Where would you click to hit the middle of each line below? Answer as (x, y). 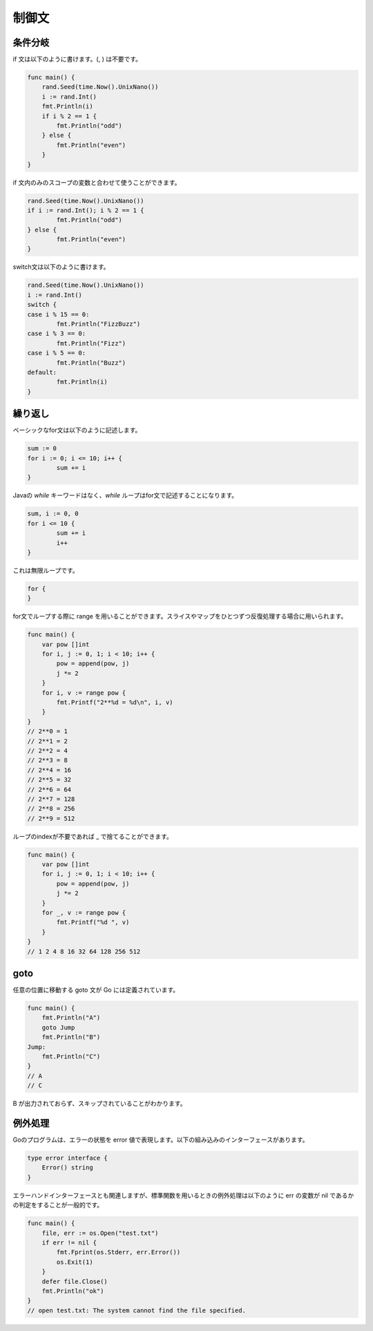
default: (42, 372)
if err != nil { (69, 1243)
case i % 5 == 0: (57, 353)
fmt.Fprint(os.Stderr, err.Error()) (118, 1252)
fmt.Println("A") (71, 1018)
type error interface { (68, 1158)
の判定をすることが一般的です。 (58, 1205)
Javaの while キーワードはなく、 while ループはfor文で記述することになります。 (125, 495)
